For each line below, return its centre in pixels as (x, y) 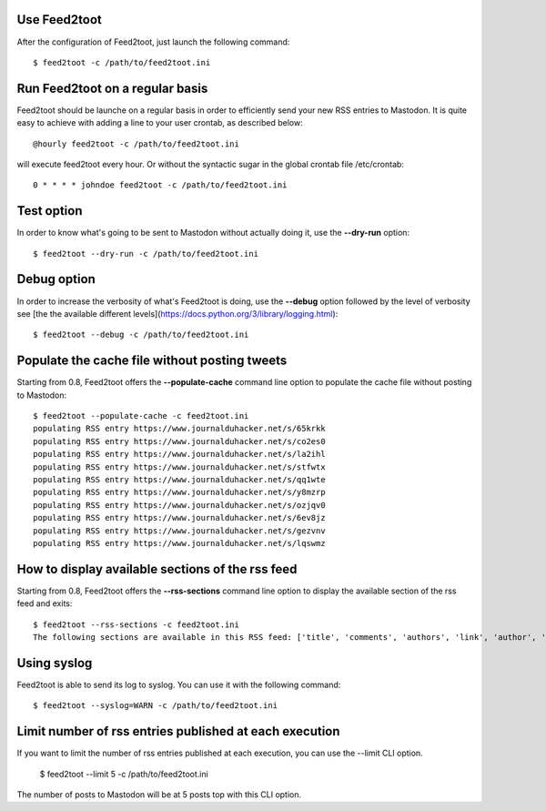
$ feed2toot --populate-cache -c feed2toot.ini (141, 416)
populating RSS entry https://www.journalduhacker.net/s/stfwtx (180, 467)
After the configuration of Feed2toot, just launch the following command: (153, 42)
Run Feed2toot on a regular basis (112, 88)
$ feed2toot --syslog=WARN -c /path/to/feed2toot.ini (155, 706)
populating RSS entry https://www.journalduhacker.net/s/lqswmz (180, 543)
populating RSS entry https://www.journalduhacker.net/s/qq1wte (180, 479)
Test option (50, 211)
